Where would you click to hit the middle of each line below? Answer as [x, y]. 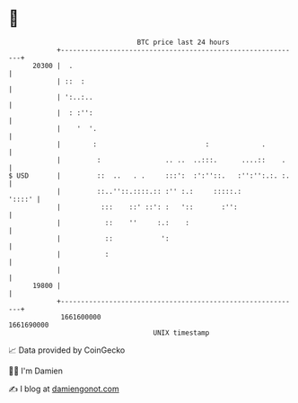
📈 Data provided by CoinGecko [67, 350]
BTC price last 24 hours [183, 42]
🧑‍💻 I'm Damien [36, 371]
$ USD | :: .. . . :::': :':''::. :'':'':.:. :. [149, 175]
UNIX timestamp [181, 333]
